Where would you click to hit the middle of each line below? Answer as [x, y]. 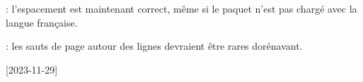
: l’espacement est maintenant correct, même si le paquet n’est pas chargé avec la [181, 8]
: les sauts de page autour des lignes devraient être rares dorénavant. [154, 46]
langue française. [42, 22]
